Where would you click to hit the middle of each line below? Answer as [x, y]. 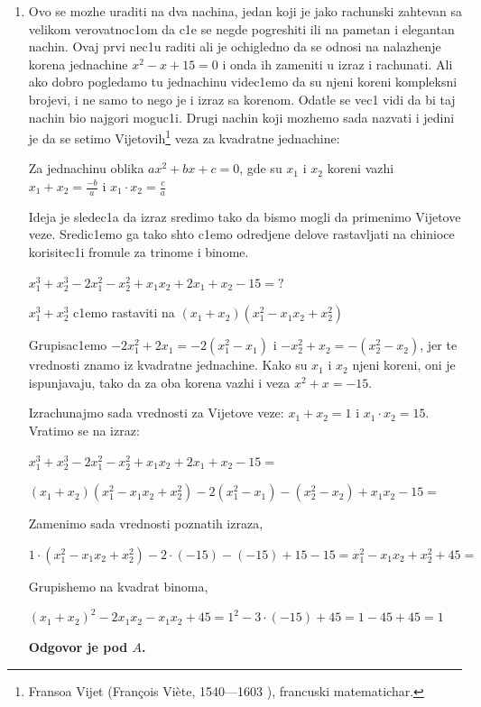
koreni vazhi [361, 168]
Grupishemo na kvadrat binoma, [118, 586]
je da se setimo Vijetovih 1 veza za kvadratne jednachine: [184, 137]
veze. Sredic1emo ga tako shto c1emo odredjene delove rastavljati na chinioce [241, 234]
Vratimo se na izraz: [84, 430]
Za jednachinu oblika [86, 168]
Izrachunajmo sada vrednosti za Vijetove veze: [156, 413]
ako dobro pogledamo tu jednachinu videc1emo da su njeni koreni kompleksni [243, 82]
